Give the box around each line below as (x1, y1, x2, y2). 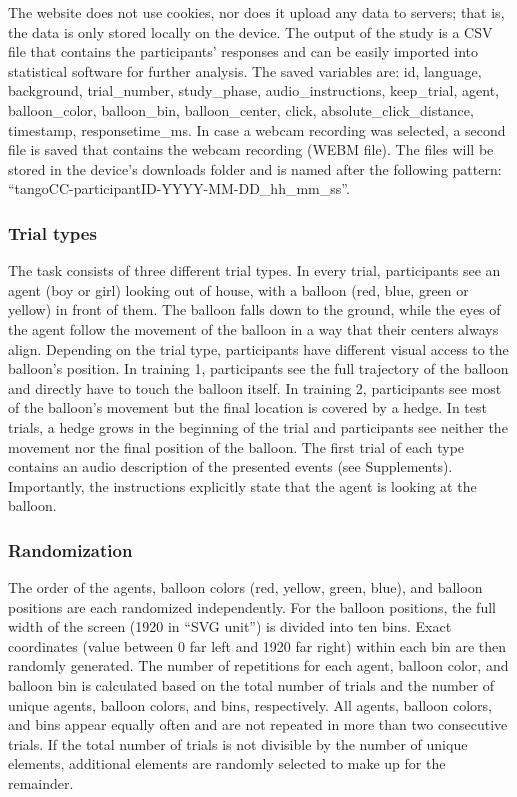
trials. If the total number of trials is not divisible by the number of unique (8, 733, 468, 754)
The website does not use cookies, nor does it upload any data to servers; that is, (8, 2, 505, 22)
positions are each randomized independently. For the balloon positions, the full (8, 596, 496, 617)
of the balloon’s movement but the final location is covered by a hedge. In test (8, 397, 487, 418)
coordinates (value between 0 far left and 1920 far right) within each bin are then (8, 635, 507, 656)
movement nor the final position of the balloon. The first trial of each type (8, 436, 465, 457)
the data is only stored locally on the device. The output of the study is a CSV (8, 21, 493, 42)
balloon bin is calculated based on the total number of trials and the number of (8, 675, 495, 696)
